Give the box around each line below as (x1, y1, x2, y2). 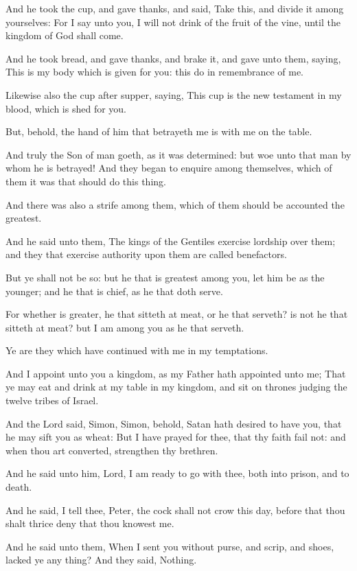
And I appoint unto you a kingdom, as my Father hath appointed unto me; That (5, 366, 346, 380)
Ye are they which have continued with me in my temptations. (5, 343, 268, 358)
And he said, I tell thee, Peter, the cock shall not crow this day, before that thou (5, 502, 345, 517)
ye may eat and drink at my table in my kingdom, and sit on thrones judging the (5, 380, 347, 394)
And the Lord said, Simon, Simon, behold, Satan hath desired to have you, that (5, 416, 342, 430)
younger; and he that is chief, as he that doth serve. (5, 283, 223, 298)
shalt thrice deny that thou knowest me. (5, 516, 174, 531)
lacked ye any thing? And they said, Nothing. (5, 552, 197, 567)
